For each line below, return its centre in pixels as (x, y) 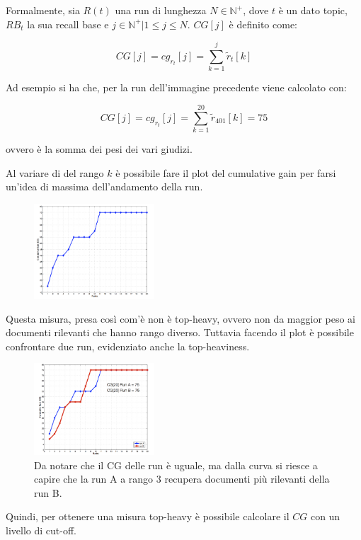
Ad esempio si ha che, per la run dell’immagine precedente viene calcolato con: (176, 87)
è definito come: (263, 24)
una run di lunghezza (161, 10)
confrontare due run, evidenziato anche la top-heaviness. (128, 346)
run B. (48, 492)
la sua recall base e (68, 24)
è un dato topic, (313, 10)
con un (325, 516)
